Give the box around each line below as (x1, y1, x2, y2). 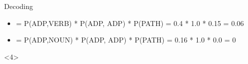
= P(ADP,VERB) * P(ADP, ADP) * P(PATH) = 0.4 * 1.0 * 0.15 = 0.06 (16, 17, 244, 28)
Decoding (4, 1, 33, 11)
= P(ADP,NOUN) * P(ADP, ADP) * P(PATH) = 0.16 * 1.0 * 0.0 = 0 (16, 34, 236, 45)
